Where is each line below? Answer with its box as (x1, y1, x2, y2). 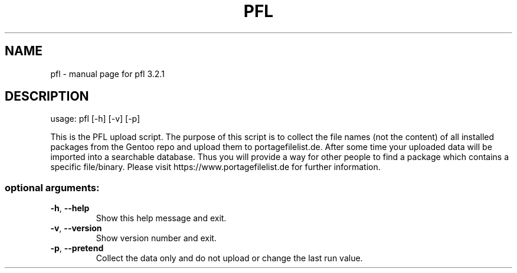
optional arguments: (5, 181, 100, 194)
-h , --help (50, 203, 90, 214)
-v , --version (50, 223, 102, 234)
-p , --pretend (50, 243, 104, 254)
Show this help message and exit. (96, 213, 227, 224)
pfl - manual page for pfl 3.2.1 (50, 68, 165, 79)
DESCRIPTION (5, 89, 89, 104)
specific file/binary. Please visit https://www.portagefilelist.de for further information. (50, 162, 381, 172)
